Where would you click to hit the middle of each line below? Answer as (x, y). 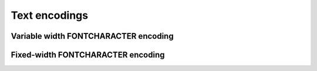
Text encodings (49, 15)
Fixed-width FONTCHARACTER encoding (88, 55)
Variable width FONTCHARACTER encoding (92, 36)
